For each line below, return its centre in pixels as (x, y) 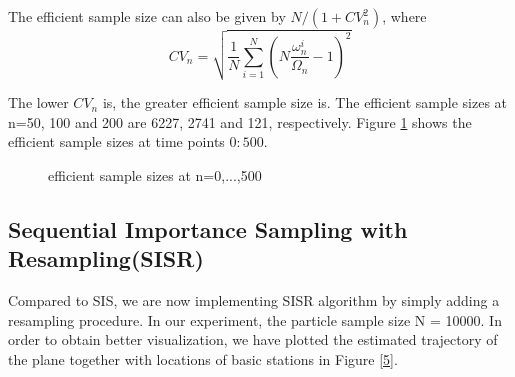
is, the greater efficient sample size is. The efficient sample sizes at (305, 102)
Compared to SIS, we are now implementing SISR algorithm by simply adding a (254, 300)
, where (404, 16)
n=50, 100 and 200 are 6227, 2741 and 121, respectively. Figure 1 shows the (240, 121)
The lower (38, 102)
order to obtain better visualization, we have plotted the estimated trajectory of (253, 339)
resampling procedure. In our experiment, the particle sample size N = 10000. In (255, 319)
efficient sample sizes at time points (116, 141)
